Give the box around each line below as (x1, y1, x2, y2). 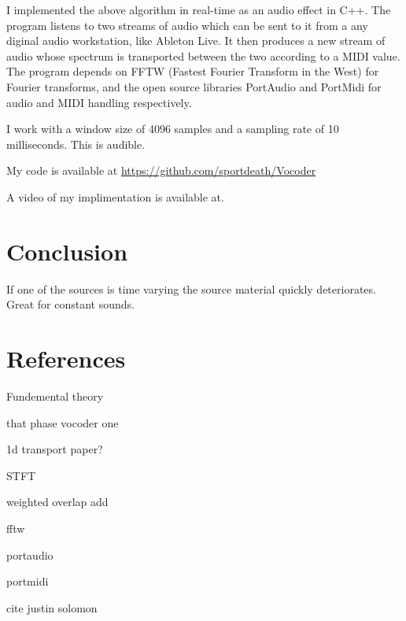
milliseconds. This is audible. (6, 135, 146, 152)
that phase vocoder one (6, 414, 119, 431)
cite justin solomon (6, 599, 98, 615)
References (6, 342, 126, 375)
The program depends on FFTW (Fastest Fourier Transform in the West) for (6, 63, 379, 79)
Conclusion (6, 235, 128, 267)
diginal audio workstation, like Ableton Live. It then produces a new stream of (6, 32, 386, 49)
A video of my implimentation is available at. (6, 188, 224, 205)
